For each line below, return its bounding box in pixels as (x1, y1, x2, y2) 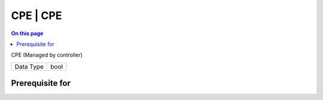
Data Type (14, 62, 44, 71)
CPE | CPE (11, 9, 62, 22)
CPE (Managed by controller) (11, 51, 83, 59)
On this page (11, 30, 44, 37)
